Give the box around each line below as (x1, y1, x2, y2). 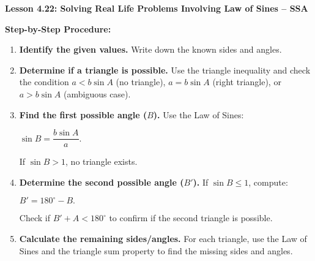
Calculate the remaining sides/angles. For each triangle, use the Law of (19, 232, 307, 244)
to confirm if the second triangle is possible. (109, 211, 273, 224)
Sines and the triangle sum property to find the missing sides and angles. (19, 244, 293, 257)
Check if (19, 211, 50, 224)
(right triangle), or (212, 75, 281, 88)
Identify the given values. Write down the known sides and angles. (19, 43, 282, 56)
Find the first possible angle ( (19, 108, 147, 121)
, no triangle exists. (65, 155, 138, 168)
